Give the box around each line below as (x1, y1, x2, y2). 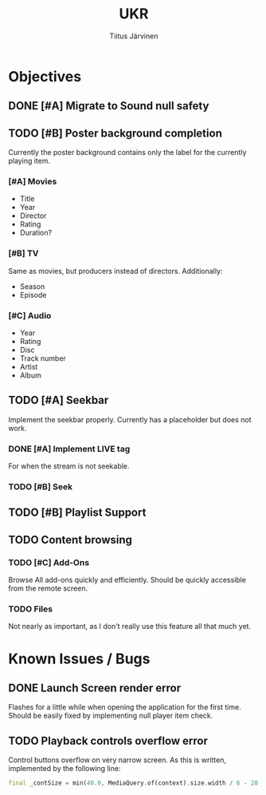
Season (19, 281, 45, 291)
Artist (19, 362, 38, 372)
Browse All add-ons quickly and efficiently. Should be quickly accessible (8, 575, 247, 585)
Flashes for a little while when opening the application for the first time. (8, 702, 241, 712)
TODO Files (8, 603, 53, 615)
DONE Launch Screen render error (8, 682, 182, 695)
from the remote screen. (8, 583, 88, 593)
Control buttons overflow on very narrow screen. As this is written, (8, 755, 227, 765)
